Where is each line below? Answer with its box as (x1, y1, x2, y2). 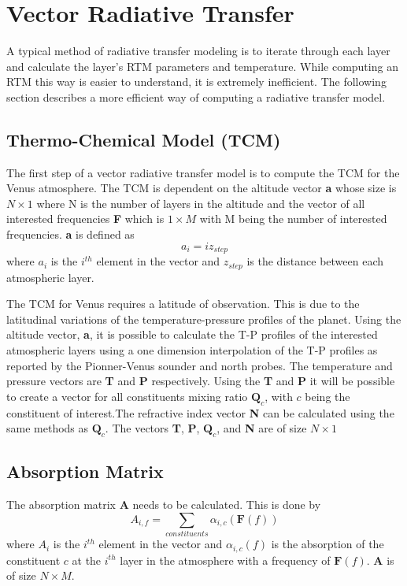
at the (72, 551, 102, 568)
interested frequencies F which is (6, 210, 165, 227)
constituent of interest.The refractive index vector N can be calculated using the (6, 404, 394, 421)
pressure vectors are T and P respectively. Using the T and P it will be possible (6, 373, 395, 389)
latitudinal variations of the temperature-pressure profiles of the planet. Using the (6, 310, 401, 327)
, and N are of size (216, 420, 307, 436)
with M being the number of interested (199, 210, 387, 227)
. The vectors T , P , (105, 420, 200, 436)
